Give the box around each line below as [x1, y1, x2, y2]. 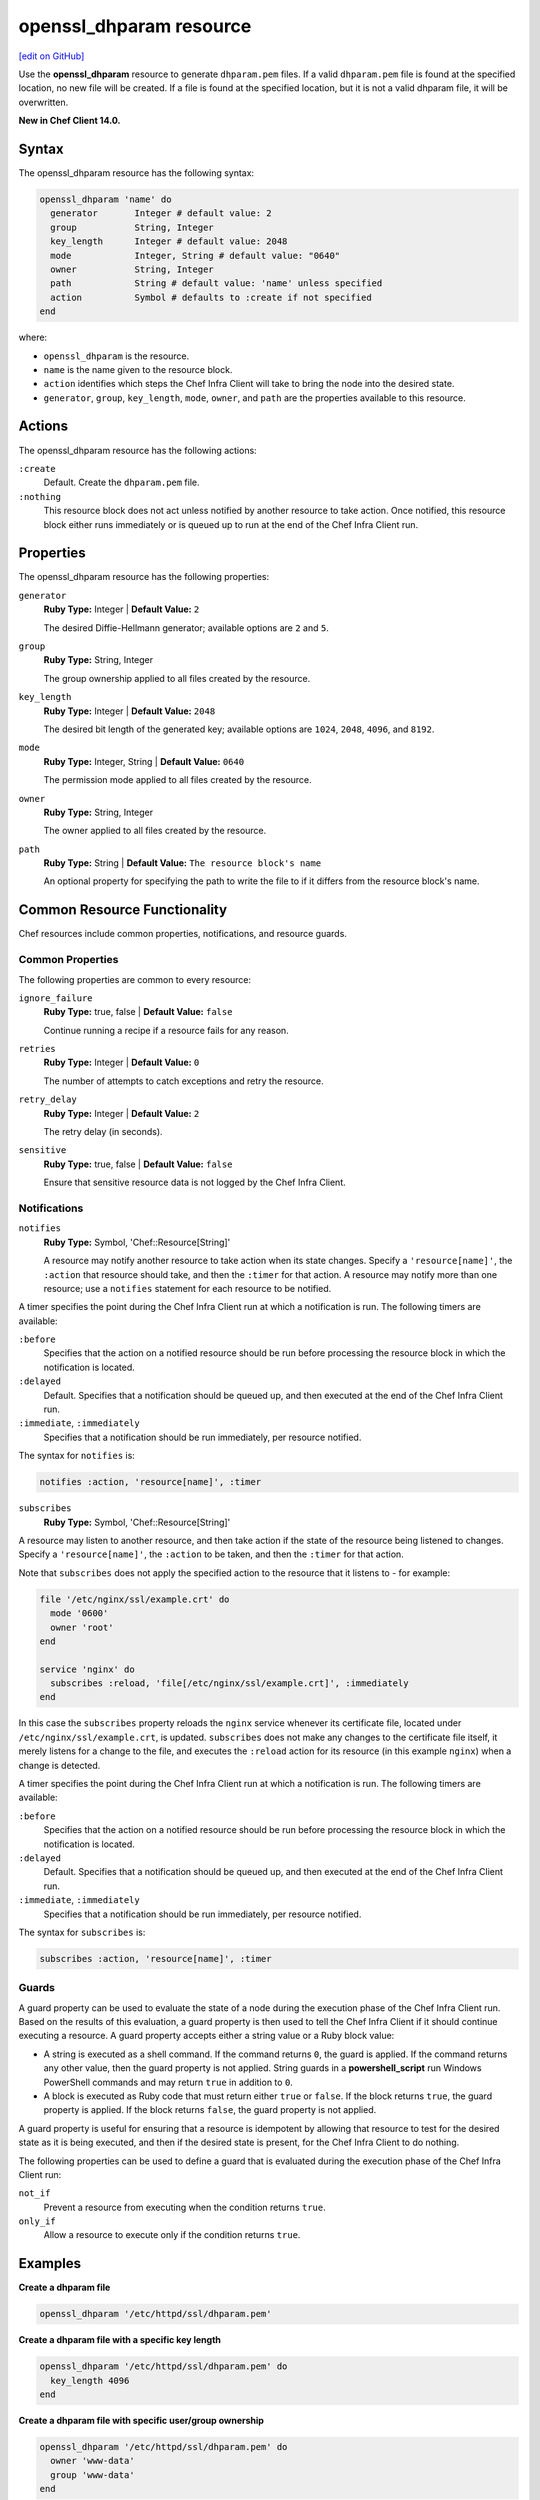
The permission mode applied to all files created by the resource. [43, 774, 312, 786]
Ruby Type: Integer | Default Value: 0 [43, 1056, 200, 1069]
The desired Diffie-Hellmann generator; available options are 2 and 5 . [43, 621, 329, 634]
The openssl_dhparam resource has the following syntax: [18, 167, 255, 179]
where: [18, 331, 48, 344]
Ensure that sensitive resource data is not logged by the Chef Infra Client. [43, 1176, 346, 1189]
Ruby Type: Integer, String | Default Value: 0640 [43, 755, 245, 767]
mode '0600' [50, 1608, 109, 1619]
